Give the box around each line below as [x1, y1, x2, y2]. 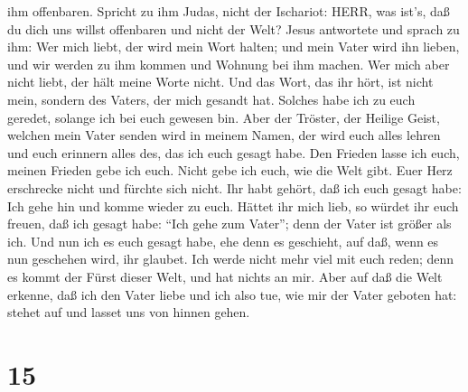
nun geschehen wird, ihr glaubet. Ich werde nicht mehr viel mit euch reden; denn [7, 249, 454, 268]
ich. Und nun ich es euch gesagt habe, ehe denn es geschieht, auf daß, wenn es [7, 231, 439, 250]
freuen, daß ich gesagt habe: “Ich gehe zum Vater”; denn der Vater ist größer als [7, 214, 452, 233]
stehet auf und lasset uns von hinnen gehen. [7, 303, 250, 322]
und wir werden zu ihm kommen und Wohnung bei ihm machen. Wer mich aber [7, 54, 450, 73]
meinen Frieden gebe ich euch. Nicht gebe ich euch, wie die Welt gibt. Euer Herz [7, 161, 453, 180]
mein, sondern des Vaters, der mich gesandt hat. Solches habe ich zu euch [7, 89, 416, 108]
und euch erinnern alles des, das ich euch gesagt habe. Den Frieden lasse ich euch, [7, 143, 460, 162]
